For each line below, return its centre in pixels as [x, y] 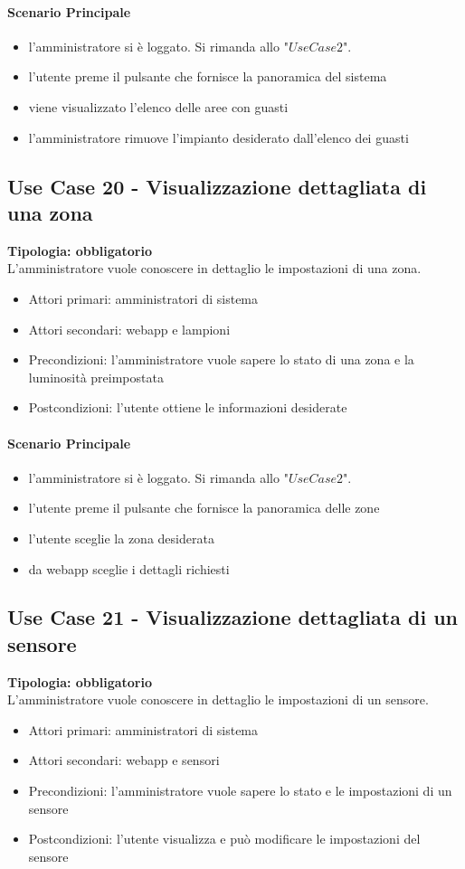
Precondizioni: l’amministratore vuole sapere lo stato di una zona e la [221, 359]
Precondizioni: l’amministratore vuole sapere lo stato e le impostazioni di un [240, 791]
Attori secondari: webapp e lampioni [129, 329]
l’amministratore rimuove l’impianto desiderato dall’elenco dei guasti [218, 137]
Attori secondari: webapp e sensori [124, 760]
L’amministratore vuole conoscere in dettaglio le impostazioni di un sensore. [218, 699]
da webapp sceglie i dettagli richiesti [129, 568]
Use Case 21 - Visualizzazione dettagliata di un [232, 617]
